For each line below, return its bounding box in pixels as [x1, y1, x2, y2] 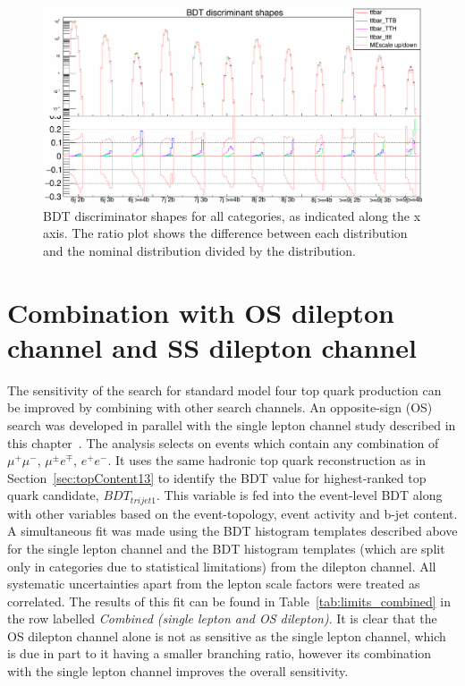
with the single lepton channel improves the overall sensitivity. [7, 662, 349, 681]
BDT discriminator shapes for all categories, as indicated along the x [43, 206, 421, 224]
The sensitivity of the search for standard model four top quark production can [7, 380, 442, 399]
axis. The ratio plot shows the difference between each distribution [43, 224, 408, 242]
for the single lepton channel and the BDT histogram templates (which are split [7, 538, 445, 557]
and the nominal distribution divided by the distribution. [43, 241, 356, 259]
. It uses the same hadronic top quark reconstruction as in [107, 451, 427, 470]
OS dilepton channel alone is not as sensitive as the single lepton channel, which [7, 626, 446, 645]
